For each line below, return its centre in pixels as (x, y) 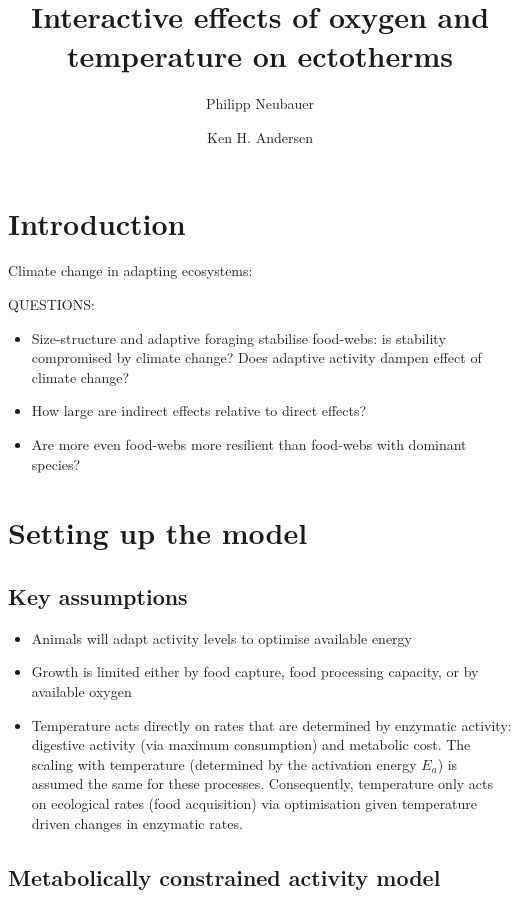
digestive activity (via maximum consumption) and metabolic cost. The (251, 744)
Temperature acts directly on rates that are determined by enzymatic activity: (271, 724)
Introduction (97, 222)
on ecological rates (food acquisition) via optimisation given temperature (254, 802)
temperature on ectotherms (260, 55)
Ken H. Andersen (260, 136)
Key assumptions (98, 595)
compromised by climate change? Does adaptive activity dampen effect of (256, 357)
